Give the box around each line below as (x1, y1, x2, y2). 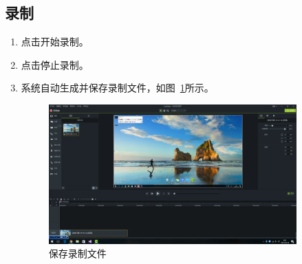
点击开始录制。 (21, 34, 89, 49)
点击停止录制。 (21, 57, 89, 71)
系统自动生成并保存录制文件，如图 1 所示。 (21, 80, 214, 95)
